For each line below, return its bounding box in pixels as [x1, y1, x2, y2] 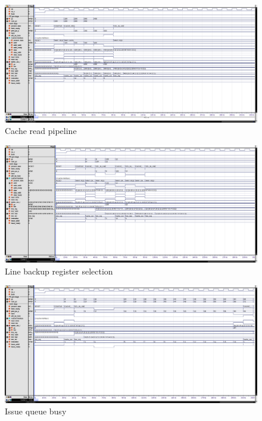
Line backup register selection [5, 264, 113, 277]
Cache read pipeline [5, 124, 77, 137]
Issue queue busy [5, 405, 67, 417]
